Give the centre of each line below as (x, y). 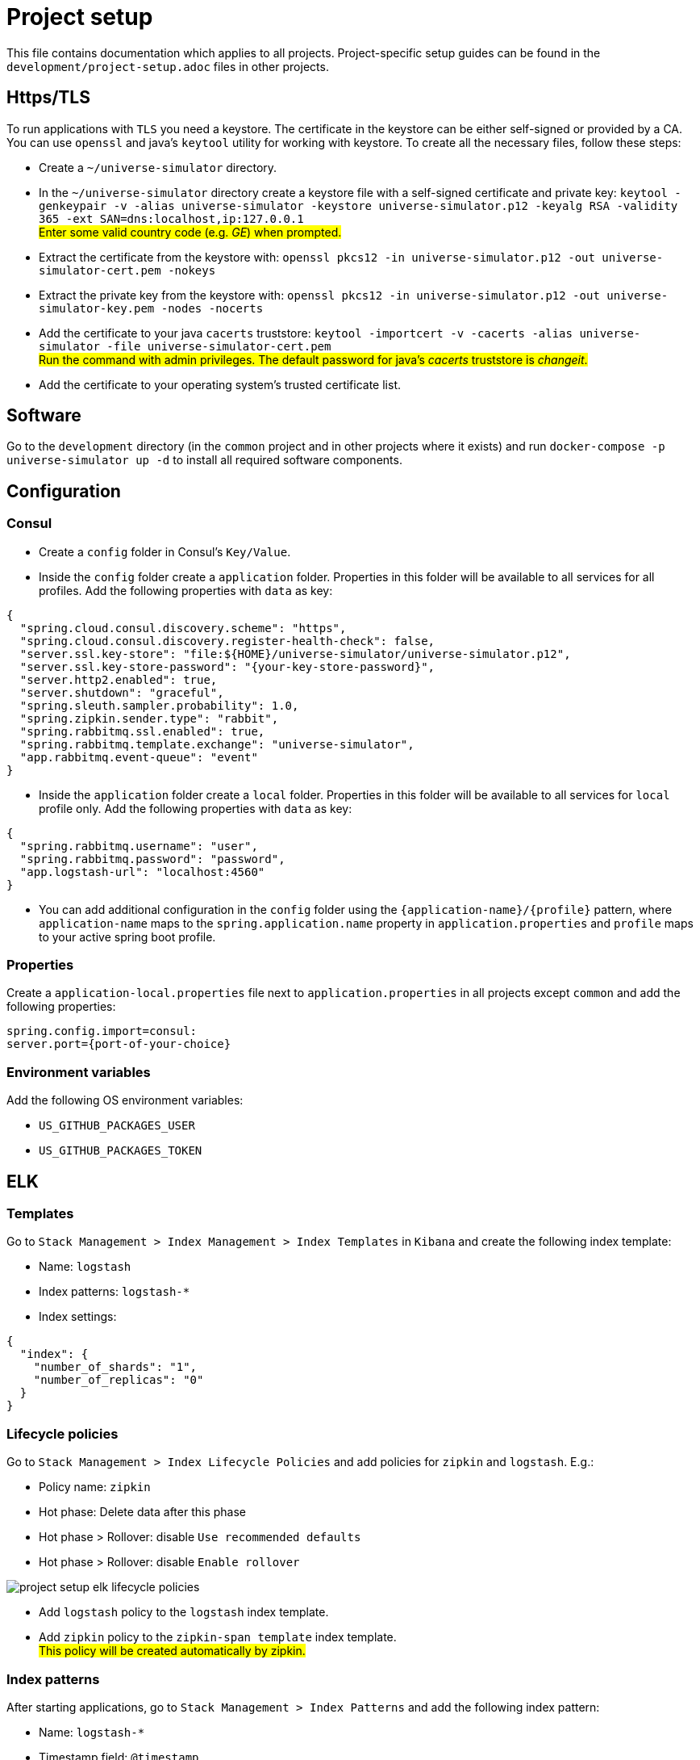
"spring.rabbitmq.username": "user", (139, 846)
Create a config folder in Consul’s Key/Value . (165, 551)
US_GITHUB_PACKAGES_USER (117, 1126)
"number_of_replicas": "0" (119, 1380)
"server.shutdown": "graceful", (122, 692)
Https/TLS (48, 98)
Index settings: (78, 1317)
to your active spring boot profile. (127, 937)
